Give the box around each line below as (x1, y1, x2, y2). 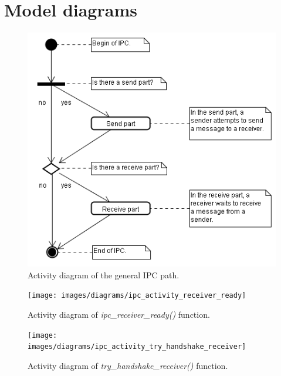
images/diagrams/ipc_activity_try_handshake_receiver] (28, 342, 246, 351)
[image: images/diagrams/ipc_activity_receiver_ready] (28, 291, 246, 300)
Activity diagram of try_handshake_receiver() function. (28, 359, 228, 371)
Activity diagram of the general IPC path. (28, 268, 180, 281)
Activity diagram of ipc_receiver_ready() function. (28, 308, 210, 321)
